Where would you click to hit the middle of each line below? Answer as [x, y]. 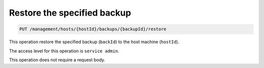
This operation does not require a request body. [57, 60]
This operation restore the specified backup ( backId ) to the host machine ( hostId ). [94, 42]
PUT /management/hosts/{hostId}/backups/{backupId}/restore [93, 29]
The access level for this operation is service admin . [64, 51]
